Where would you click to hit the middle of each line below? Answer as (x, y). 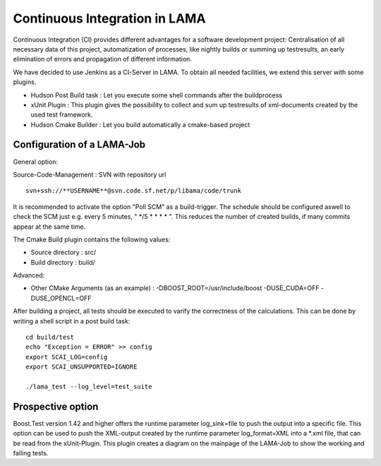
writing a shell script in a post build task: (72, 321)
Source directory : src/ (64, 252)
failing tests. (31, 453)
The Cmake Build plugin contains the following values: (92, 239)
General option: (36, 162)
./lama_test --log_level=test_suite (89, 387)
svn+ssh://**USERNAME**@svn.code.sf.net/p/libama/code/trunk (133, 191)
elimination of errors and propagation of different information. (102, 59)
